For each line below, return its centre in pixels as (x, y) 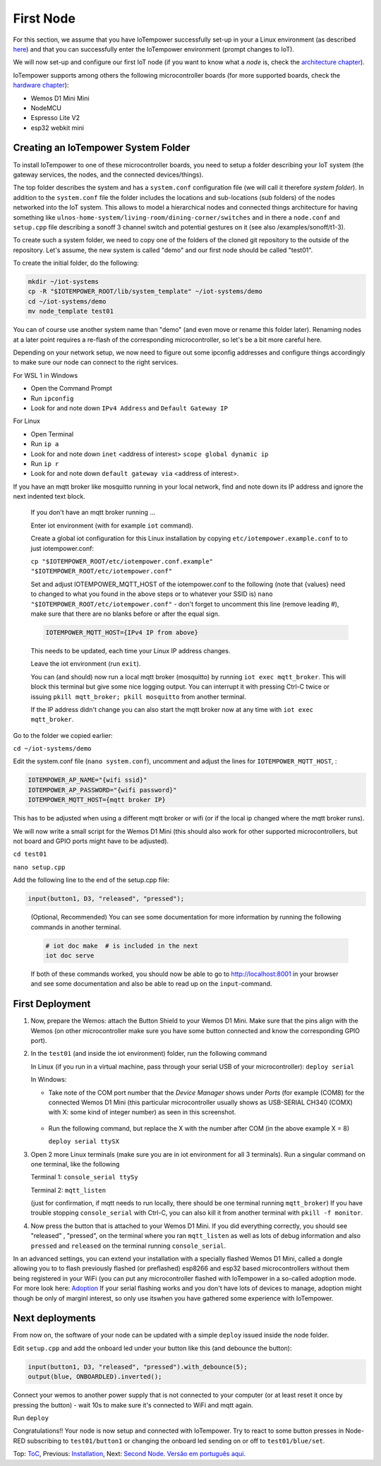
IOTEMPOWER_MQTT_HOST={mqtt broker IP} (97, 800)
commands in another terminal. (76, 927)
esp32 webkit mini (58, 128)
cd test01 (30, 854)
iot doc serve (70, 955)
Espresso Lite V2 (55, 118)
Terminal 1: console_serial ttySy (84, 1177)
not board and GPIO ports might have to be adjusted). (91, 841)
